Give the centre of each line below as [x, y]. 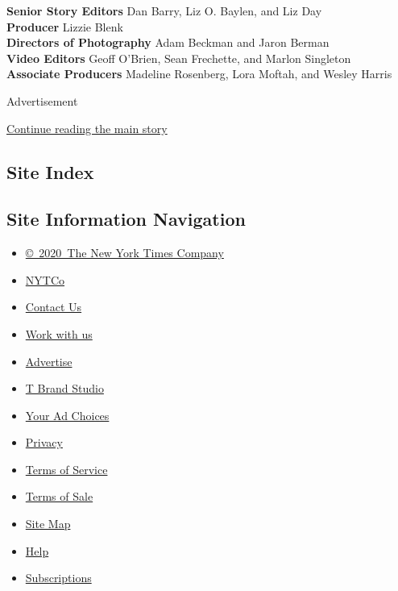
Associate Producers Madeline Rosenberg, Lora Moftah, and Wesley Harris [199, 74]
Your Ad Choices [67, 415]
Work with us [59, 333]
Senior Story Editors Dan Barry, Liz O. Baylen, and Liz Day [164, 10]
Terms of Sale [59, 496]
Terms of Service [66, 469]
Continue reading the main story [87, 128]
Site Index [50, 171]
